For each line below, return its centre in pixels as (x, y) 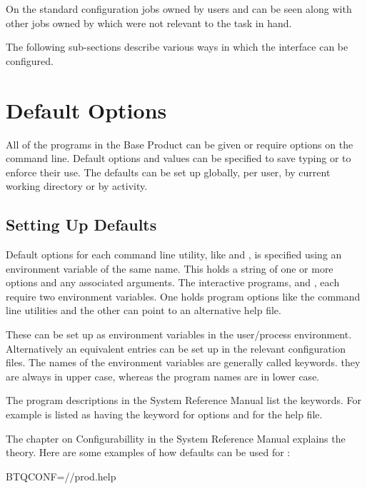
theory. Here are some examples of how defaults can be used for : (148, 452)
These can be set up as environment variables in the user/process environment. (179, 334)
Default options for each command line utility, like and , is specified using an (174, 254)
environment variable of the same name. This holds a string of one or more (170, 268)
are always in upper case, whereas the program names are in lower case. (163, 376)
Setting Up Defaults (81, 225)
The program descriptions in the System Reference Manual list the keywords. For (183, 400)
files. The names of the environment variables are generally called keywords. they (183, 362)
